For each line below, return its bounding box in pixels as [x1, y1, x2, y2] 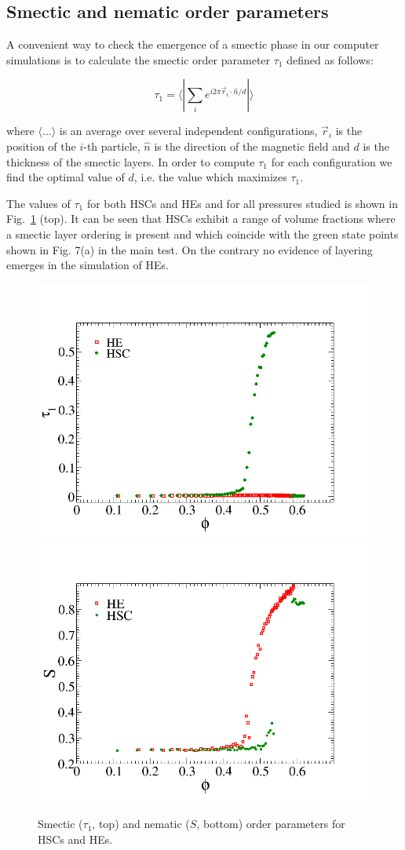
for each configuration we [271, 153, 392, 170]
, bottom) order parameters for [196, 815, 345, 832]
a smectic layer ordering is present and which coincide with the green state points [6, 225, 399, 242]
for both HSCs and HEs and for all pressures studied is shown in [86, 195, 398, 211]
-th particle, [83, 137, 140, 154]
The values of [6, 195, 71, 211]
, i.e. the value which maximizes [133, 169, 287, 185]
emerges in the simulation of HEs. [6, 257, 169, 273]
